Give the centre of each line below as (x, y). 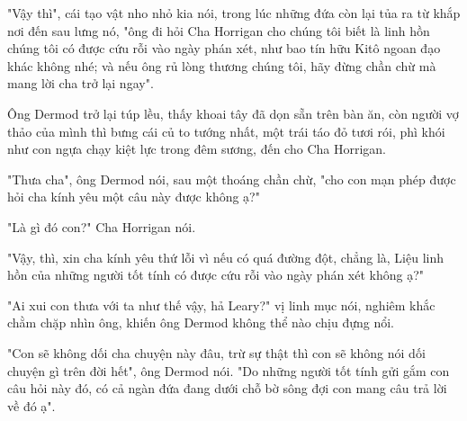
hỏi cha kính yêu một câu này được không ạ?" (134, 197)
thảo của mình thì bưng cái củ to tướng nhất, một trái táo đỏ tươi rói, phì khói (226, 131)
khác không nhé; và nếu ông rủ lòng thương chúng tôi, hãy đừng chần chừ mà (222, 65)
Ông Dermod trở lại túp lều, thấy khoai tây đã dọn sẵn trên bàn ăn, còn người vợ (233, 113)
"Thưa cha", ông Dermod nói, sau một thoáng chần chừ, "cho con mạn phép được (232, 179)
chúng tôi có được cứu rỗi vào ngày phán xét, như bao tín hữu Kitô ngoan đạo (224, 48)
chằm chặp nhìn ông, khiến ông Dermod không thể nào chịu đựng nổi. (201, 322)
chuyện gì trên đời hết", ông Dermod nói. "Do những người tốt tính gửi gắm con (229, 370)
